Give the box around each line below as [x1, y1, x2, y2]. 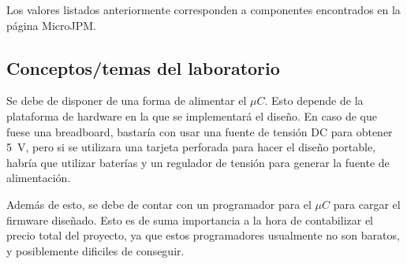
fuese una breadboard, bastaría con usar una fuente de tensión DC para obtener [6, 123, 393, 139]
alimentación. [6, 169, 71, 186]
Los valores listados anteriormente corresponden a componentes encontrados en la [6, 2, 401, 17]
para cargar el [333, 195, 401, 212]
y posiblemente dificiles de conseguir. [6, 242, 185, 258]
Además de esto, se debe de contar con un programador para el [6, 195, 312, 212]
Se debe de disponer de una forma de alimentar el [6, 92, 247, 109]
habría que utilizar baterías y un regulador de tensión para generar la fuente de [6, 154, 390, 170]
